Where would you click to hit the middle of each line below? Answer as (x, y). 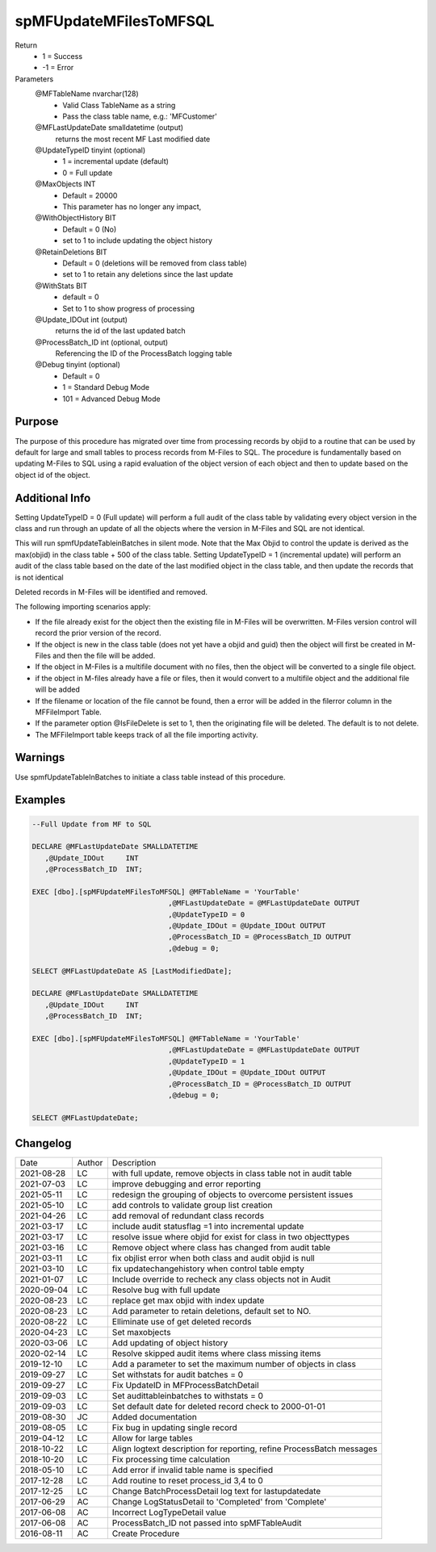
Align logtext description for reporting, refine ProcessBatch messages (245, 1449)
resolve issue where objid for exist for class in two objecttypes (231, 1237)
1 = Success (63, 56)
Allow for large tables (152, 1438)
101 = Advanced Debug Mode (111, 399)
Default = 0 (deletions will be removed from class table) (155, 263)
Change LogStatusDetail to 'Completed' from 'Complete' (219, 1502)
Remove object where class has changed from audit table (221, 1248)
